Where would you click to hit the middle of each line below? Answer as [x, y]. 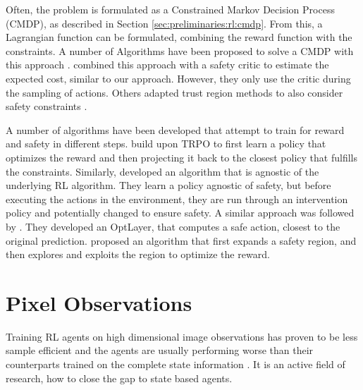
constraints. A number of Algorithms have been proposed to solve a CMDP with [180, 50]
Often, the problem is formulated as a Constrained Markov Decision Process [170, 9]
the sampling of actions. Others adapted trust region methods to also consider [174, 92]
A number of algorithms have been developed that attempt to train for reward [175, 129]
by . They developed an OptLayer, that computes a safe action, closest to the [173, 226]
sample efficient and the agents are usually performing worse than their [160, 350]
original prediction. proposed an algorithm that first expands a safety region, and [181, 240]
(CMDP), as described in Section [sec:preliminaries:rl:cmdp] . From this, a [164, 23]
